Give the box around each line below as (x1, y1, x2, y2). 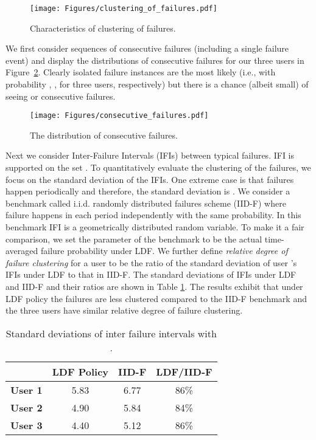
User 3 (10, 418, 43, 432)
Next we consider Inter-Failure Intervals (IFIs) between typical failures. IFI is (5, 149, 295, 162)
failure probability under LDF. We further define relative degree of (40, 244, 288, 257)
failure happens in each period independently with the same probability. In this (5, 208, 301, 221)
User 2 (10, 400, 43, 414)
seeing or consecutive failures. (5, 89, 116, 102)
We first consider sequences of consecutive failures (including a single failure (5, 42, 289, 55)
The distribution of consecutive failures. (30, 128, 178, 141)
